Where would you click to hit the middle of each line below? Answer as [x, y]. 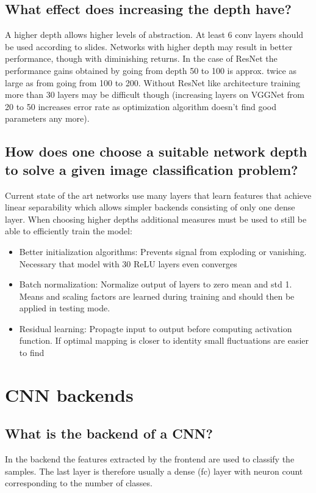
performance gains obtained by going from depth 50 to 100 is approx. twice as [151, 70]
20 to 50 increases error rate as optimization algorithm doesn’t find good [141, 106]
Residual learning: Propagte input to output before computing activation [156, 328]
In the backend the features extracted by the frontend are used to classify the [150, 459]
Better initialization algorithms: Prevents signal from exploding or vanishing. [163, 251]
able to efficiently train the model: [69, 231]
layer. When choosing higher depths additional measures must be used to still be [156, 219]
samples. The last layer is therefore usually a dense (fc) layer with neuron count [154, 471]
